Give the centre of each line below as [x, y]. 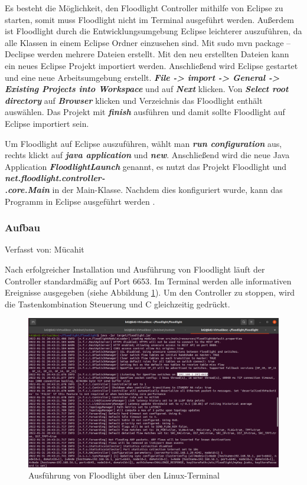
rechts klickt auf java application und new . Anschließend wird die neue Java [147, 155]
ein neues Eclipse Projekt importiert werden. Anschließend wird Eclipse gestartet [151, 65]
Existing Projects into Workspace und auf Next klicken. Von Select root [147, 89]
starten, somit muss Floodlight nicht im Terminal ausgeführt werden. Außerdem [149, 19]
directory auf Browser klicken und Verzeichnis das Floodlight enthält [134, 100]
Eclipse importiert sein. [47, 123]
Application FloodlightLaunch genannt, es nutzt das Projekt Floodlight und [146, 166]
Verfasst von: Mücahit [45, 249]
